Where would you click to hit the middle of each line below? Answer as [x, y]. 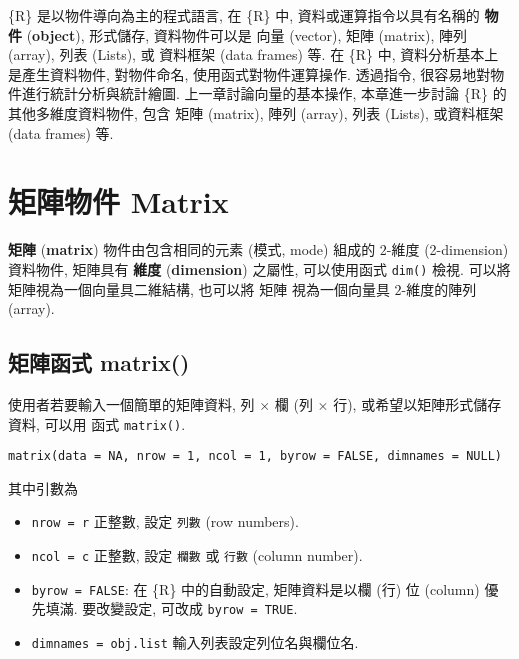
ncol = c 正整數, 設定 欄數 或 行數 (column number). [197, 555]
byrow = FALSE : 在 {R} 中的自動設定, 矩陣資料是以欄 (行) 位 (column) [255, 588]
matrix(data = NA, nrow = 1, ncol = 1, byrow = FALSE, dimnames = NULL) [255, 456]
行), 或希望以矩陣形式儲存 [417, 403]
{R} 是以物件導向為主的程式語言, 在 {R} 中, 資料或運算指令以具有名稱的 [244, 15]
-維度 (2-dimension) [447, 249]
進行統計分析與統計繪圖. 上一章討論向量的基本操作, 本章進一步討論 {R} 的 [264, 93]
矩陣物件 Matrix [118, 201]
